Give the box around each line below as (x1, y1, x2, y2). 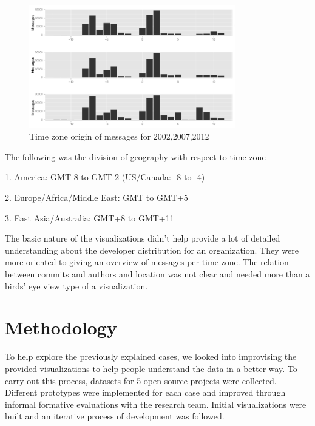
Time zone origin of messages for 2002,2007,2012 (29, 130, 209, 143)
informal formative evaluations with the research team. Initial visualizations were (5, 397, 307, 410)
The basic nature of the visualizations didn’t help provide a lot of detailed (5, 232, 280, 245)
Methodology (5, 315, 117, 340)
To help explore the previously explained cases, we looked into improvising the (5, 350, 297, 363)
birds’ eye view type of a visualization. (5, 279, 148, 292)
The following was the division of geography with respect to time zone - (5, 150, 271, 163)
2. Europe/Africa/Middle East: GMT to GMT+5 (5, 191, 188, 204)
